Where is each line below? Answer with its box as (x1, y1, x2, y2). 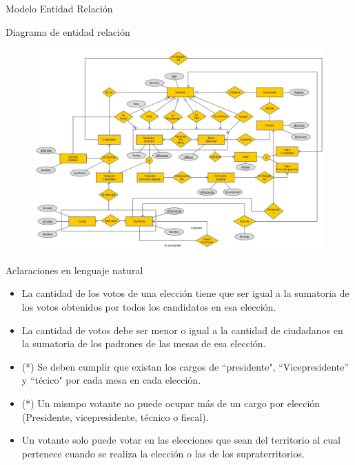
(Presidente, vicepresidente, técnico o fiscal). (21, 409, 209, 424)
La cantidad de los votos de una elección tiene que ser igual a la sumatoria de (21, 286, 349, 300)
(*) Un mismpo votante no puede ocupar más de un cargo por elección (21, 395, 321, 410)
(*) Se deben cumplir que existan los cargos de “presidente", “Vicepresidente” (21, 359, 349, 373)
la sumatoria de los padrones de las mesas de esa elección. (21, 336, 266, 351)
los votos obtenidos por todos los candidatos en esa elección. (21, 299, 276, 313)
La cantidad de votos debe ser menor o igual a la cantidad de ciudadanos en (21, 322, 343, 337)
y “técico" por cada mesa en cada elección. (21, 373, 201, 387)
